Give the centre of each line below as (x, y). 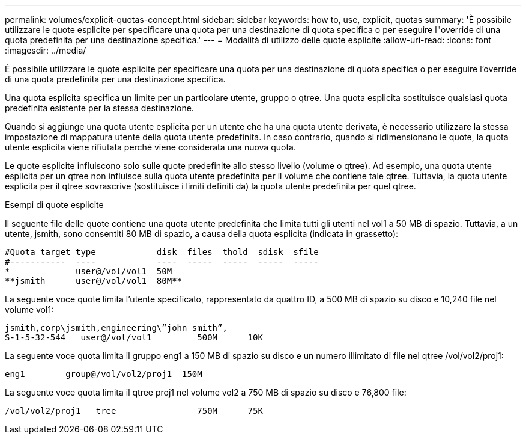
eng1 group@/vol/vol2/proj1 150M (104, 374)
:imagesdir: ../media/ (46, 50)
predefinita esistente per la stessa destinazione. (99, 108)
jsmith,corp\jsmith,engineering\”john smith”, (116, 328)
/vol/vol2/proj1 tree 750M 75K (134, 411)
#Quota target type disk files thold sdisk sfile (162, 252)
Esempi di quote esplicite (54, 205)
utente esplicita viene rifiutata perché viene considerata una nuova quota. (150, 147)
